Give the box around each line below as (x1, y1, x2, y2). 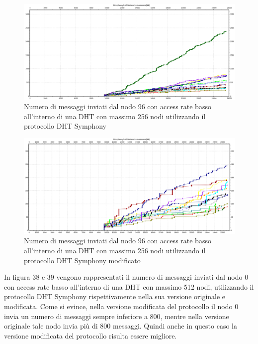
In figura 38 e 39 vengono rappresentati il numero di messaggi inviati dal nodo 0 (4, 272, 249, 282)
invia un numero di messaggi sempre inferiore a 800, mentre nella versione (4, 311, 229, 321)
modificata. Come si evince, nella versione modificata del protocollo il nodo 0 (4, 301, 239, 311)
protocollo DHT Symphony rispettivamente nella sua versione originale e (4, 291, 226, 302)
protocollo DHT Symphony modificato (24, 255, 141, 265)
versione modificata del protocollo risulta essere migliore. (4, 330, 177, 341)
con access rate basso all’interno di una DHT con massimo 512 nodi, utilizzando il (4, 281, 254, 292)
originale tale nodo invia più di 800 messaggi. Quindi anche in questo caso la (4, 321, 237, 331)
